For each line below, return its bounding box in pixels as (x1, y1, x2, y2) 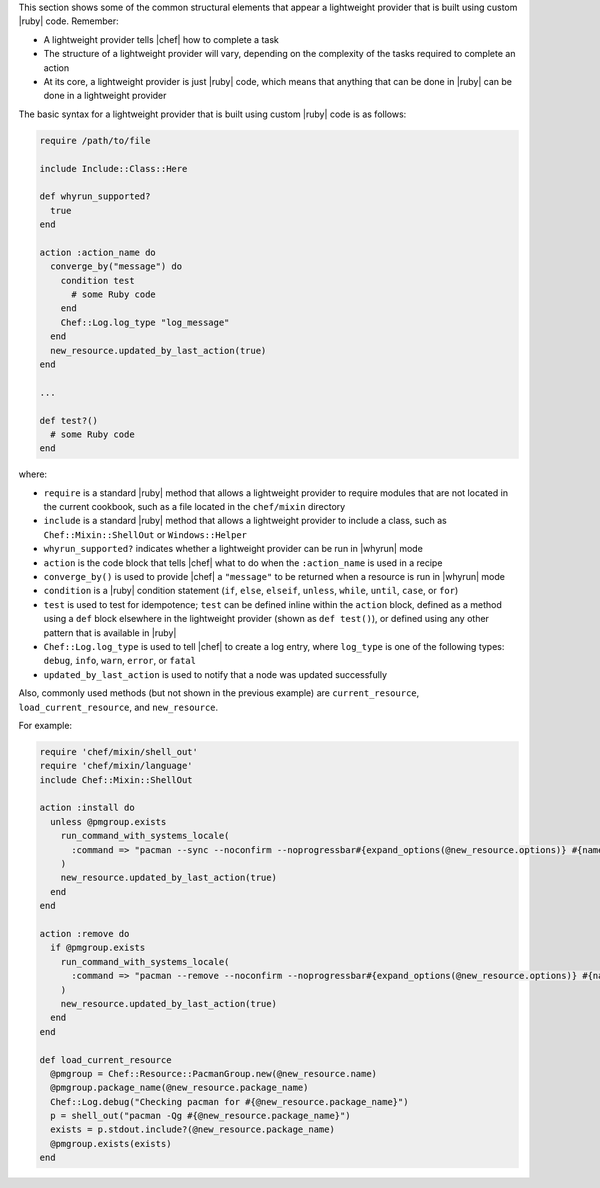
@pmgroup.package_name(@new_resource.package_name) (50, 1082, 309, 1094)
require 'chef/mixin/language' (39, 760, 194, 772)
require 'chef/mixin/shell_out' (39, 746, 199, 757)
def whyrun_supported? (39, 191, 151, 202)
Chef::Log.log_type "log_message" (60, 316, 230, 328)
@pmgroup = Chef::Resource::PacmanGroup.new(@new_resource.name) (50, 1068, 378, 1079)
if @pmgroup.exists (50, 942, 146, 954)
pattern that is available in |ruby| (43, 626, 177, 639)
